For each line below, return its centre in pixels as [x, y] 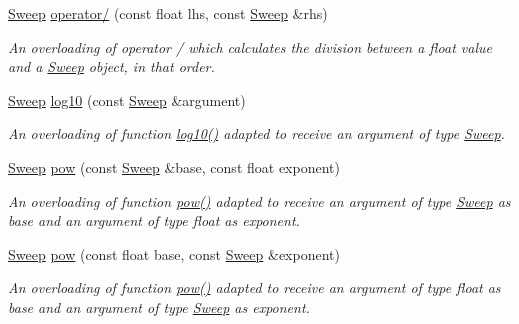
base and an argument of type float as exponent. [154, 220]
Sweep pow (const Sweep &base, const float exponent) [174, 166]
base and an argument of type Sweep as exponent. [159, 306]
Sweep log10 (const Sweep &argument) [127, 99]
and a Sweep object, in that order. [111, 66]
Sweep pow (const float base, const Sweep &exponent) [174, 253]
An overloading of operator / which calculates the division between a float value [250, 46]
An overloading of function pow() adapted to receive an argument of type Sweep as [259, 200]
